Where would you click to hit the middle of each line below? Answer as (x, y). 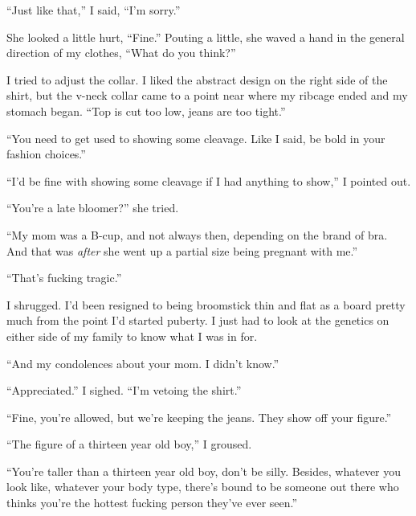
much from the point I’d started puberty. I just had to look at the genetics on (198, 320)
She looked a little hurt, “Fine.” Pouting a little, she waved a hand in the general (206, 37)
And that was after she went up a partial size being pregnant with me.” (182, 250)
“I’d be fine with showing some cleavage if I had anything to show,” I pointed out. (209, 180)
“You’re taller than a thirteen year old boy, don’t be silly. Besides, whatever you (204, 471)
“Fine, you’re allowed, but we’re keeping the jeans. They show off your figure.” (199, 417)
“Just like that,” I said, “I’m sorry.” (94, 10)
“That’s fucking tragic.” (64, 278)
